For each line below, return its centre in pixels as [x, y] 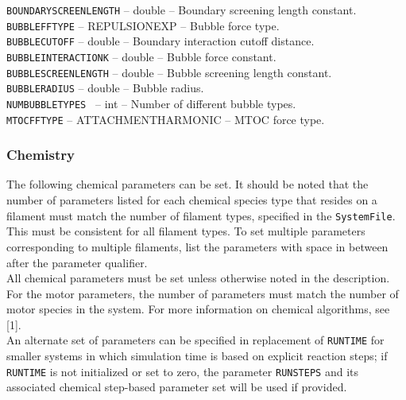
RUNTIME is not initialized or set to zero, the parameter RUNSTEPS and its [182, 371]
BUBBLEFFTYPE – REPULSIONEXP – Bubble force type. [143, 25]
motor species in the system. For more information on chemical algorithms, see [198, 309]
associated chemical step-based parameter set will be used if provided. [177, 387]
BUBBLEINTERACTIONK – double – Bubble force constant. [141, 56]
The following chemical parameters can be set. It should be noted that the [188, 184]
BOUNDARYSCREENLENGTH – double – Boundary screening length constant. [182, 10]
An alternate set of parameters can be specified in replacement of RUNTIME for [195, 340]
